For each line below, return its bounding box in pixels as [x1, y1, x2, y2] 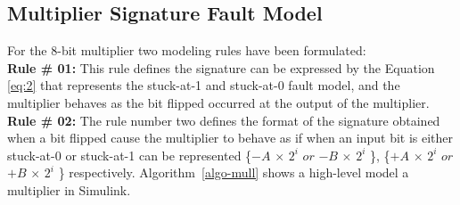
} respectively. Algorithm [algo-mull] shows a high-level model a [58, 163, 409, 182]
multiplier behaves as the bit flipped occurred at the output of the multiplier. [7, 93, 430, 111]
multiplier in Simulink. [7, 180, 131, 199]
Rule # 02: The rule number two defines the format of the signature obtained [7, 111, 440, 129]
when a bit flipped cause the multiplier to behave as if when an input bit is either [7, 128, 454, 147]
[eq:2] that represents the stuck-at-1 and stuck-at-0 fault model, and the [7, 76, 400, 94]
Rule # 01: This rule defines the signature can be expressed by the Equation [7, 58, 435, 77]
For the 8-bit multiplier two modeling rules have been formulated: [7, 41, 366, 60]
